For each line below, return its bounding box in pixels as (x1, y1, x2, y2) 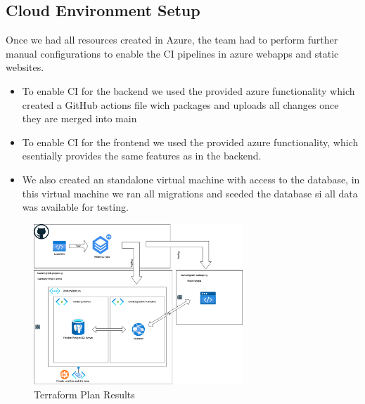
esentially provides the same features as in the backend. (22, 148, 262, 163)
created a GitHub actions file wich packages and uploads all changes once (22, 97, 339, 112)
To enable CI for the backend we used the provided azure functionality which (22, 83, 355, 98)
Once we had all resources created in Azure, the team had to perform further (6, 32, 338, 47)
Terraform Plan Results (34, 387, 135, 401)
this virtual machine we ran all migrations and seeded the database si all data (22, 185, 358, 200)
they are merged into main (22, 111, 137, 126)
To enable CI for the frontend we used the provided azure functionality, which (22, 134, 359, 149)
